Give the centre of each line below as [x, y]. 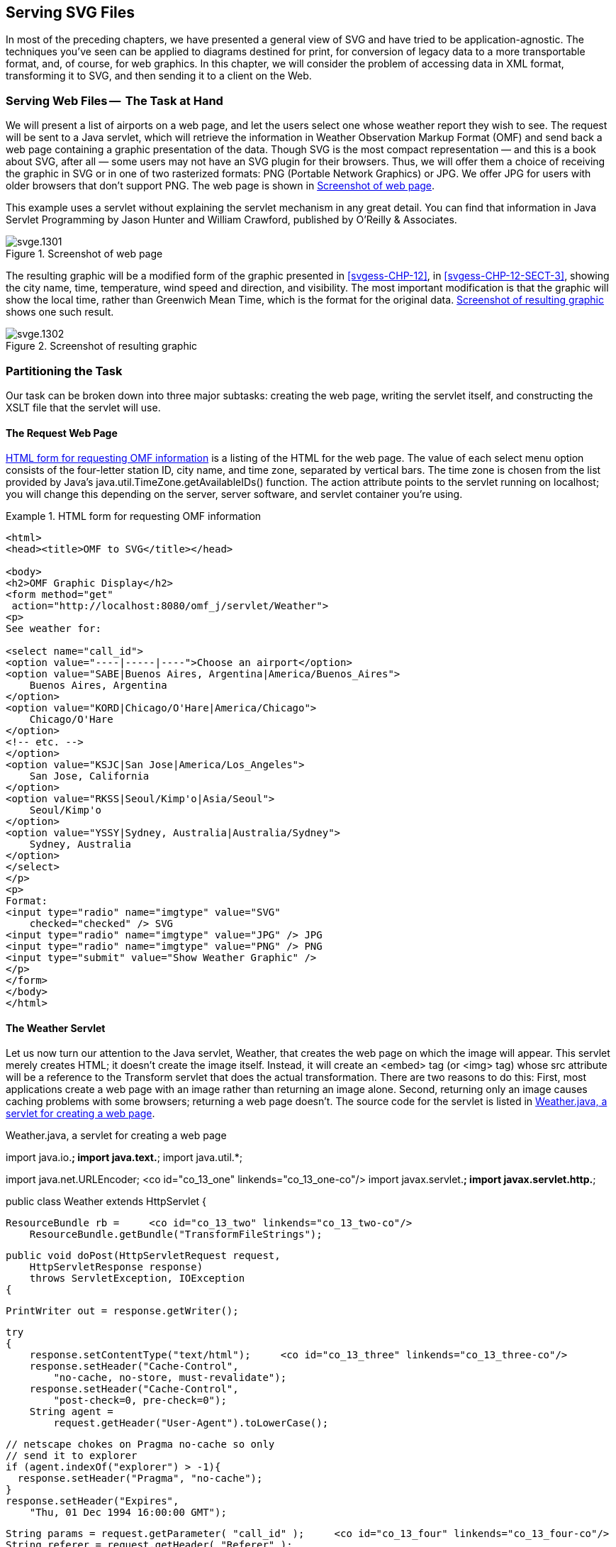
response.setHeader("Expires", [93, 1501]
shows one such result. [60, 312]
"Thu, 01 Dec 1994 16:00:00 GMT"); [128, 1513]
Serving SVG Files [71, 12]
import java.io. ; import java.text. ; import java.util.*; [124, 1158]
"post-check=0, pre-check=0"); [140, 1401]
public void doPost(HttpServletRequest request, [143, 1256]
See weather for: [54, 629]
